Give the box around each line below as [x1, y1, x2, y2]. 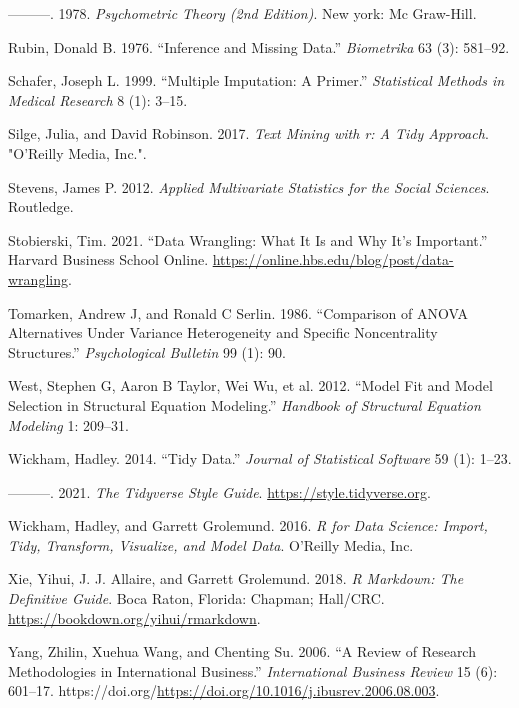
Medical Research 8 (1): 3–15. [8, 89, 188, 110]
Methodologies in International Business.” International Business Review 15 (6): [8, 660, 498, 681]
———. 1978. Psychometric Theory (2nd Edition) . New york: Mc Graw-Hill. [8, 3, 477, 23]
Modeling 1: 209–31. [8, 414, 129, 435]
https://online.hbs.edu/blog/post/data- [212, 249, 454, 270]
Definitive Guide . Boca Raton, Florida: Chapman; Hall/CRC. [8, 588, 385, 609]
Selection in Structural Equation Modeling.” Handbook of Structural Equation [8, 394, 481, 415]
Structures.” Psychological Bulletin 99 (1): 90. [8, 341, 286, 362]
